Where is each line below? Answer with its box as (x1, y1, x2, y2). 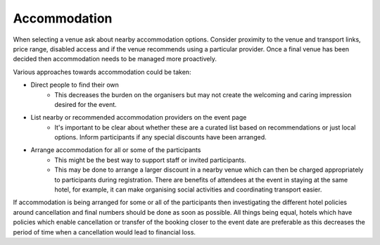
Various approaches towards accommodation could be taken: (13, 68, 191, 76)
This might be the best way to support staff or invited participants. (54, 156, 246, 164)
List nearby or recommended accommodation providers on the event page (30, 113, 247, 122)
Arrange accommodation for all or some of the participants (30, 146, 201, 154)
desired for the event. (54, 100, 118, 108)
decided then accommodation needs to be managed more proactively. (13, 55, 217, 63)
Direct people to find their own (30, 81, 120, 89)
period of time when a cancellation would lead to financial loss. (13, 227, 196, 236)
